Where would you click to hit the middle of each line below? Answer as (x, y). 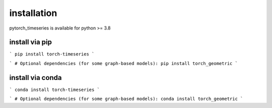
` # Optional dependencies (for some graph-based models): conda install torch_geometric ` (126, 99)
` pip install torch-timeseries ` (52, 54)
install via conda (36, 77)
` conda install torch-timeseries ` (55, 89)
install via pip (31, 42)
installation (33, 13)
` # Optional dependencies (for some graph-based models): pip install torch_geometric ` (123, 63)
